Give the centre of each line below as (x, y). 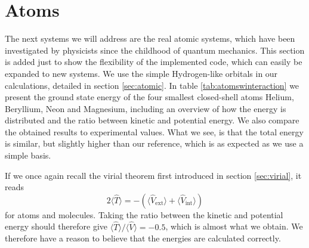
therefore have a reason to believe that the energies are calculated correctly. (143, 238)
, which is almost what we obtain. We (234, 226)
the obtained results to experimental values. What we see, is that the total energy (154, 131)
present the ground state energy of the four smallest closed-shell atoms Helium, (149, 97)
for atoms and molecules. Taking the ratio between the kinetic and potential (144, 214)
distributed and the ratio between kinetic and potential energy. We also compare (152, 120)
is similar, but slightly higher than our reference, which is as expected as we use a (154, 143)
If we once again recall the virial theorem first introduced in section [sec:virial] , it (153, 175)
